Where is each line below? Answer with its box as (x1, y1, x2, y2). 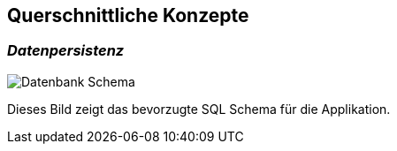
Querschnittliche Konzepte (7, 4, 249, 26)
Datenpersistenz (7, 42, 125, 60)
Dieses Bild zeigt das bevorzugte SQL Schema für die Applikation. (7, 101, 391, 117)
